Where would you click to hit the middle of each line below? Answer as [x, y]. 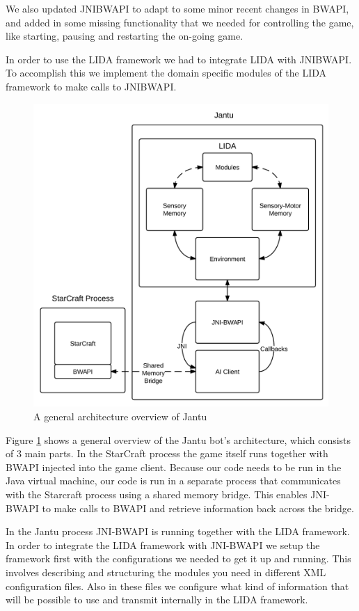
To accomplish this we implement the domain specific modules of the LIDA [166, 73]
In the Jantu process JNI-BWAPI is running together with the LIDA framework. [178, 531]
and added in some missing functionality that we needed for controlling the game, [180, 22]
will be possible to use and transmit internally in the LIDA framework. [157, 600]
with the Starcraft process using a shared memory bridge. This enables [157, 494]
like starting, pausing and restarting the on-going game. [125, 36]
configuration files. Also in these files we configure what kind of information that [177, 586]
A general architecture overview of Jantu [120, 416]
